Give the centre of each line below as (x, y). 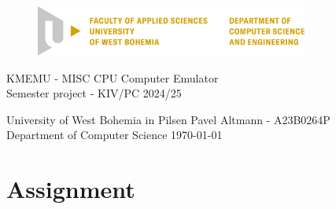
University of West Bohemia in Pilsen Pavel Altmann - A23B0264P (168, 119)
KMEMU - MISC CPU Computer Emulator (113, 77)
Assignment (71, 189)
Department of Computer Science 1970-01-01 (114, 135)
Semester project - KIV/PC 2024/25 (94, 93)
